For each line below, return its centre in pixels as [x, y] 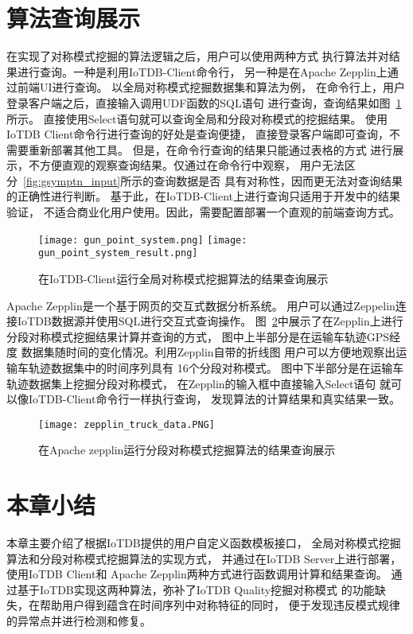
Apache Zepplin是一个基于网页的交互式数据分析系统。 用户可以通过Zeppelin [201, 305]
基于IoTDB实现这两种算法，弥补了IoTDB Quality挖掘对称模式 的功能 [196, 589]
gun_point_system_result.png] [118, 253]
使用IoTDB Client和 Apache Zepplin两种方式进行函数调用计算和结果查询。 [197, 574]
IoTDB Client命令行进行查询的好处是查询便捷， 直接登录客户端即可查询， [198, 134]
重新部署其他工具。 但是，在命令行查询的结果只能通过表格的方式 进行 [210, 149]
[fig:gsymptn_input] [72, 180]
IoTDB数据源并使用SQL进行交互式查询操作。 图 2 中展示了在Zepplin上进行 [210, 321]
